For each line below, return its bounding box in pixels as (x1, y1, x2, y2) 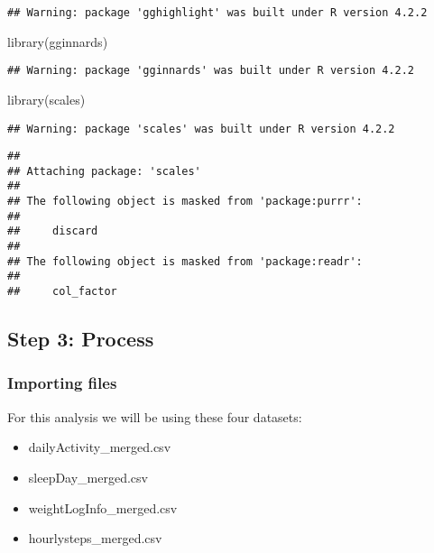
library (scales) (7, 89, 86, 108)
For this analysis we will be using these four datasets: (7, 407, 302, 426)
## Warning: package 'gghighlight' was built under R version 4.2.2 (7, 6, 428, 19)
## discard (7, 225, 98, 238)
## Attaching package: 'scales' (7, 164, 201, 178)
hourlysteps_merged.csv (28, 529, 162, 548)
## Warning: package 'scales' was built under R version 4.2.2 (7, 122, 395, 135)
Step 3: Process (7, 325, 154, 353)
